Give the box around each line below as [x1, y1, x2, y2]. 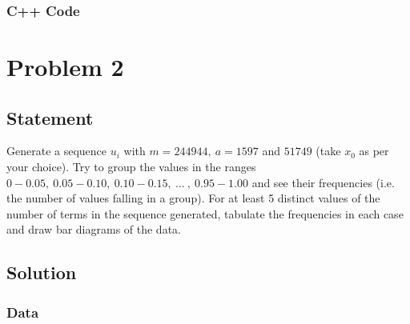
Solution [6, 260, 77, 285]
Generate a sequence [6, 142, 107, 159]
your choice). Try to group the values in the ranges [6, 158, 256, 175]
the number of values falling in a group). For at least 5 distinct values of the [6, 190, 380, 206]
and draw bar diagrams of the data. [6, 221, 181, 238]
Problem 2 [6, 50, 124, 83]
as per [359, 142, 389, 159]
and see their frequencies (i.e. [251, 174, 395, 190]
